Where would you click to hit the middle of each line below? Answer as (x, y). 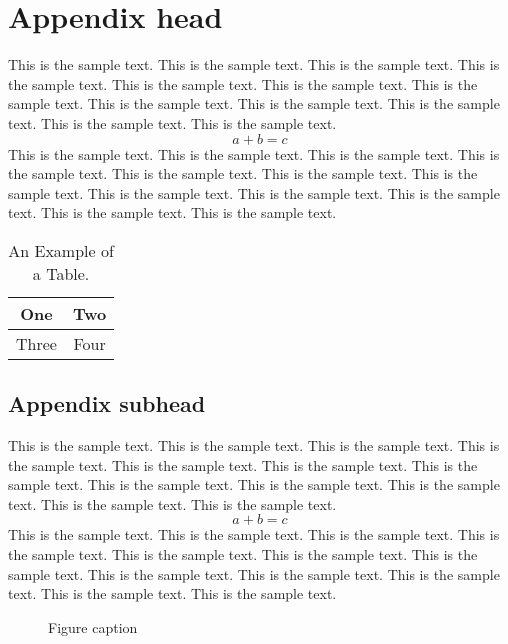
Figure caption (93, 626)
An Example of (61, 250)
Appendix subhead (107, 403)
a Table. (61, 273)
